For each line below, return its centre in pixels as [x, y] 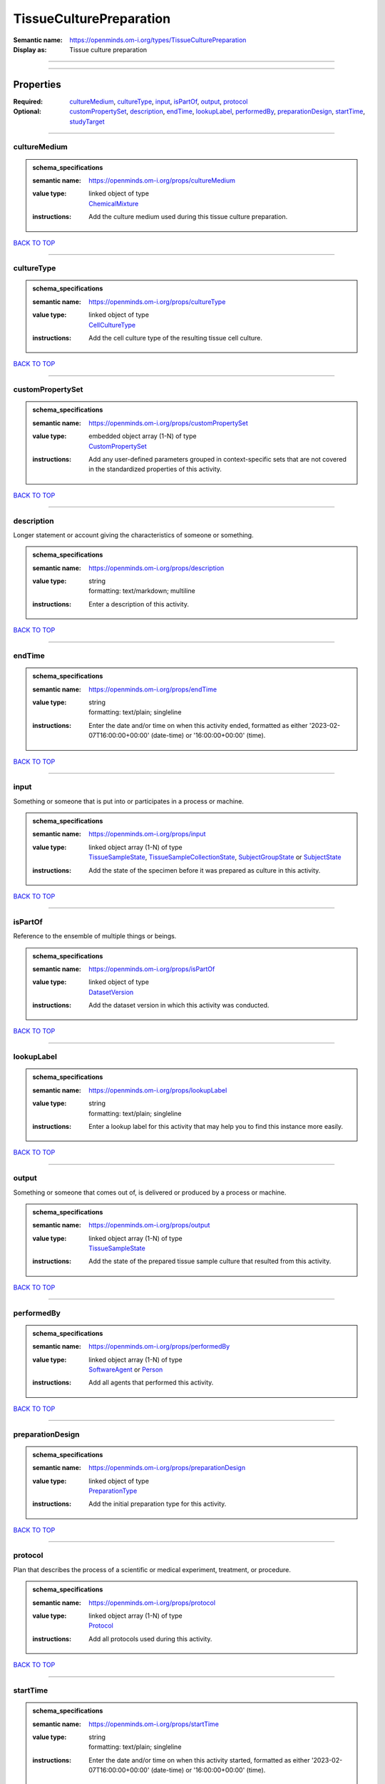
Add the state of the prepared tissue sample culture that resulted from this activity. [210, 1261]
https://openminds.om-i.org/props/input [147, 834]
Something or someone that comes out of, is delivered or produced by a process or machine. [150, 1192]
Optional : [27, 111]
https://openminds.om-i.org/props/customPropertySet [169, 423]
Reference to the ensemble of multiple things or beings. [95, 936]
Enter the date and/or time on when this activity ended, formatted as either [198, 725]
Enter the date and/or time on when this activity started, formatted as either [199, 1760]
